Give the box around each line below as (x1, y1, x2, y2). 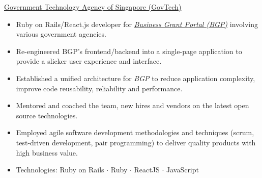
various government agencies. (16, 29, 106, 39)
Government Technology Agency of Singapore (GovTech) (4, 2, 182, 12)
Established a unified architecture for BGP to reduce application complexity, (16, 72, 255, 83)
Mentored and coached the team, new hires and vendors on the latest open (16, 100, 249, 111)
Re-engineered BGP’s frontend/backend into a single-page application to (16, 45, 242, 56)
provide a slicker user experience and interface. (16, 56, 162, 66)
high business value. (16, 147, 78, 158)
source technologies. (16, 110, 78, 120)
